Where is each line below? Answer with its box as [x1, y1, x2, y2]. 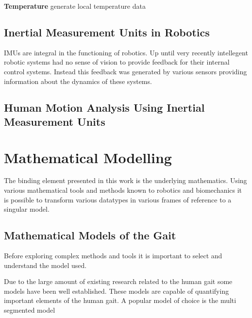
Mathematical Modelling [4, 147, 172, 167]
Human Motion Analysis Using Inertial [4, 100, 205, 115]
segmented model [4, 305, 55, 315]
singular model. [4, 204, 50, 214]
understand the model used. [4, 260, 87, 270]
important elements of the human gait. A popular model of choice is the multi [4, 295, 236, 305]
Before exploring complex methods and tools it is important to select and [4, 251, 222, 261]
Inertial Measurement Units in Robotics [4, 24, 210, 39]
